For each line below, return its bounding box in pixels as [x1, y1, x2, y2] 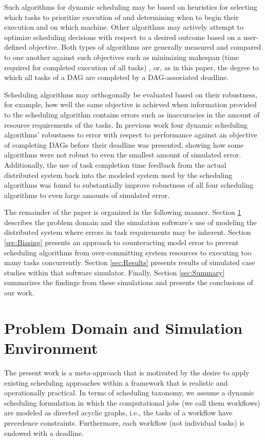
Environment [4, 337, 98, 358]
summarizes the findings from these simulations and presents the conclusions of [4, 277, 253, 288]
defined [4, 42, 27, 52]
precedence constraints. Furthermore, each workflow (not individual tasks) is [4, 417, 244, 428]
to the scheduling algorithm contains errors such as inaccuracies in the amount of [4, 109, 260, 119]
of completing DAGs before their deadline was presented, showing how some [4, 139, 244, 150]
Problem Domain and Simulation [4, 317, 243, 338]
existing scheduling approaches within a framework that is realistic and [4, 377, 228, 388]
